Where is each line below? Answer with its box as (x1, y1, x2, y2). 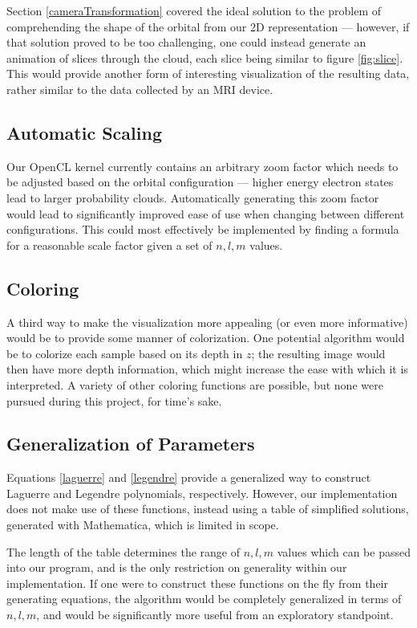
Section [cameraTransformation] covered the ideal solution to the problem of (6, 2, 382, 18)
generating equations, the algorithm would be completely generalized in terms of (6, 590, 402, 607)
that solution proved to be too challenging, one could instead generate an (6, 34, 366, 51)
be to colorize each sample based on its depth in (6, 345, 243, 361)
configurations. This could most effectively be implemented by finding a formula (6, 221, 399, 238)
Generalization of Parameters (6, 431, 255, 456)
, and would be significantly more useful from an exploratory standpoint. (36, 606, 394, 623)
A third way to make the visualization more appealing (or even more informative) (6, 313, 408, 330)
